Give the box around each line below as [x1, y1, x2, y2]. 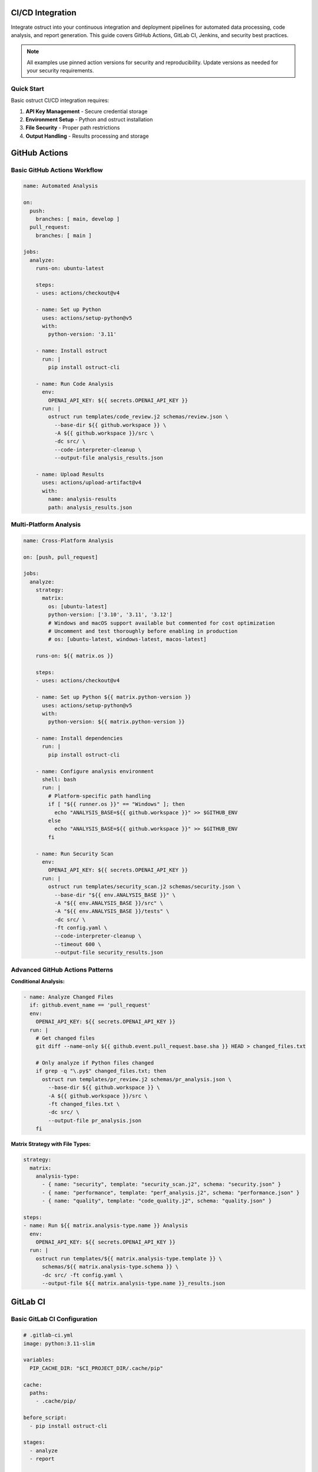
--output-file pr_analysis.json [48, 1117, 141, 1124]
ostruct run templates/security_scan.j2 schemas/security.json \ [48, 883, 241, 890]
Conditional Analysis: [11, 977, 65, 984]
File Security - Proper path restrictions [25, 124, 120, 131]
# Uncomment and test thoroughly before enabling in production [48, 628, 238, 635]
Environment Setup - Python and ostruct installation [25, 116, 153, 123]
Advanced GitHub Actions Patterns [11, 966, 114, 974]
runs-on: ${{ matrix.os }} [35, 652, 114, 659]
